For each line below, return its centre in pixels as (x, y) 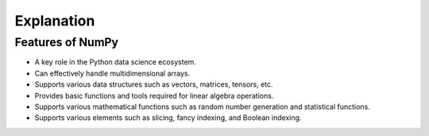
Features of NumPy (67, 42)
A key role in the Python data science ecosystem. (115, 62)
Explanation (55, 21)
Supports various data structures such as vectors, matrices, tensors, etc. (154, 84)
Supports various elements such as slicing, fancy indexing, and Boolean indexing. (168, 118)
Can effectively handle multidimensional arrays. (112, 73)
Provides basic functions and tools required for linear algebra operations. (154, 95)
